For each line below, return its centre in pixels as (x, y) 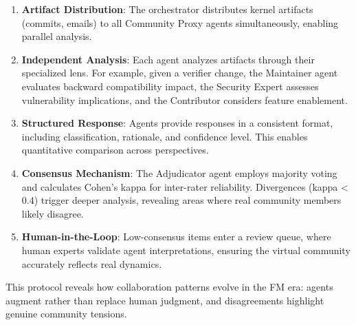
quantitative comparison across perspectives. (115, 150)
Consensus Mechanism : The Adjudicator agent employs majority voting (179, 172)
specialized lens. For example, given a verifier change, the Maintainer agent (180, 73)
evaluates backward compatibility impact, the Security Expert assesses (170, 86)
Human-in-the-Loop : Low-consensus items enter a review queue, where (176, 237)
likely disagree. (53, 213)
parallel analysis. (57, 36)
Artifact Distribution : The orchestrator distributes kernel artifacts (167, 9)
